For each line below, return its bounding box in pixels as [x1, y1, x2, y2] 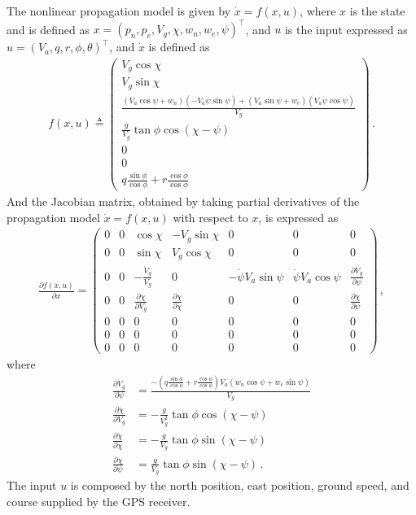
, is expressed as [258, 208, 339, 225]
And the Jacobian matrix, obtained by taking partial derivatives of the [7, 193, 360, 210]
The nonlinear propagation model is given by [7, 2, 231, 19]
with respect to [173, 208, 248, 225]
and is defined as [7, 20, 90, 37]
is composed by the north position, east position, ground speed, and [70, 477, 409, 494]
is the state [349, 2, 405, 19]
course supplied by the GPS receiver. [7, 492, 190, 509]
